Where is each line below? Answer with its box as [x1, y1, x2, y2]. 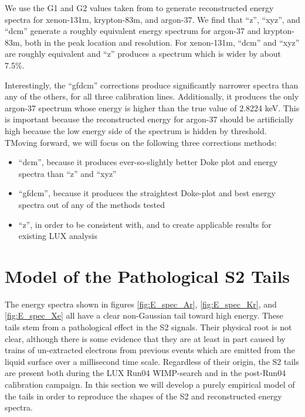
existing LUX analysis [18, 230, 98, 242]
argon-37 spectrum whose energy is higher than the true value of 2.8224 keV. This [5, 101, 300, 114]
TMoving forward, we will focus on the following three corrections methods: [5, 136, 277, 148]
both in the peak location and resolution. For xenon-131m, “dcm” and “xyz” [25, 36, 300, 48]
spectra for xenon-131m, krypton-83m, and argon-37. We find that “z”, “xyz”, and [5, 13, 300, 25]
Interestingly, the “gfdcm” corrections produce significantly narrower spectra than [5, 78, 299, 91]
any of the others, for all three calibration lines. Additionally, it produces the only [5, 90, 299, 102]
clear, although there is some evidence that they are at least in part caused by [5, 332, 286, 344]
